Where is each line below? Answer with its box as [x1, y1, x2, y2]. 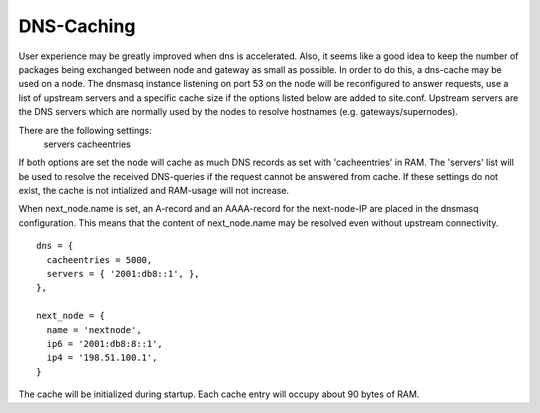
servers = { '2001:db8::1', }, [46, 268, 200, 280]
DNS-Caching [18, 15, 136, 37]
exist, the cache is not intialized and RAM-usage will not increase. [18, 185, 290, 197]
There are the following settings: [18, 124, 152, 136]
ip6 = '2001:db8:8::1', [46, 338, 164, 349]
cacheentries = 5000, [46, 254, 153, 265]
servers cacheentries [43, 138, 132, 150]
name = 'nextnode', [46, 324, 142, 335]
